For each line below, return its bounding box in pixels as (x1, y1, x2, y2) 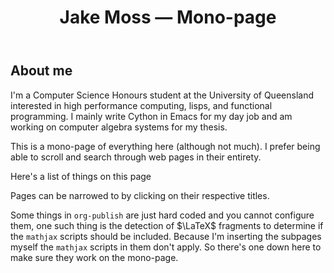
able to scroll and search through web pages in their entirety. (10, 151, 262, 163)
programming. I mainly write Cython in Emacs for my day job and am (10, 110, 293, 122)
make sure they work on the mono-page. (10, 251, 179, 263)
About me (10, 62, 73, 80)
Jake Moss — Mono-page (59, 6, 277, 29)
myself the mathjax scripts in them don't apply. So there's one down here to (10, 241, 322, 253)
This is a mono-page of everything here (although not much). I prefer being (10, 140, 321, 152)
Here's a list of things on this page (10, 170, 152, 182)
